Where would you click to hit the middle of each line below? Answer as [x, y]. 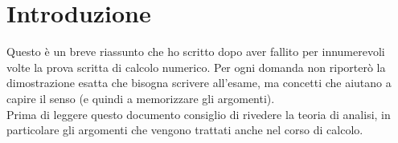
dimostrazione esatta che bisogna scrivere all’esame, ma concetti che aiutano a [199, 83]
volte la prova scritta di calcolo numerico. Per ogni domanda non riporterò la [196, 67]
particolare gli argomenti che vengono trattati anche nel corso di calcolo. [185, 130]
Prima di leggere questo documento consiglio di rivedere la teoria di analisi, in [199, 114]
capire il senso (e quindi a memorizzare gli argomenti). [141, 98]
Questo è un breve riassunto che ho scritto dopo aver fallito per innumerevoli [196, 52]
